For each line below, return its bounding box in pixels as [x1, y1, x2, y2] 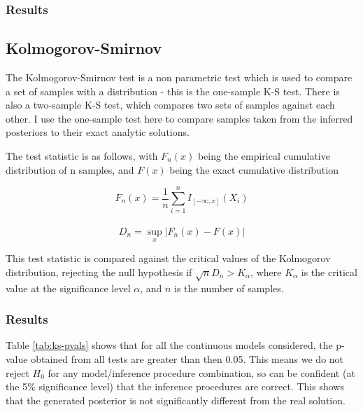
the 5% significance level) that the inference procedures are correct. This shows [6, 379, 344, 394]
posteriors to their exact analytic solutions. [6, 125, 190, 139]
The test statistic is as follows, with [6, 149, 158, 163]
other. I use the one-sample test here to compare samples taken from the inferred [6, 111, 353, 125]
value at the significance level [6, 280, 131, 295]
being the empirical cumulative [197, 149, 330, 163]
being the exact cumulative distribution [169, 162, 339, 177]
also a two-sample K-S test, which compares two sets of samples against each [6, 97, 335, 112]
